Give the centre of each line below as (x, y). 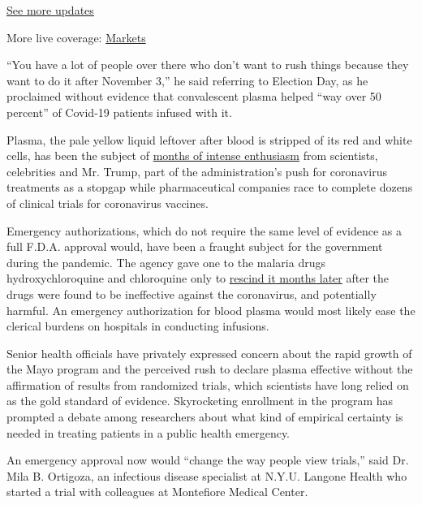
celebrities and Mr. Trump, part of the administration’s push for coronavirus (197, 171)
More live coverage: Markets (76, 37)
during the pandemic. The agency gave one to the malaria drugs (166, 262)
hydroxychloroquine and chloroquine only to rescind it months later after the (198, 278)
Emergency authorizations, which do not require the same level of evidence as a (205, 230)
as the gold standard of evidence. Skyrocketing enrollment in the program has (200, 401)
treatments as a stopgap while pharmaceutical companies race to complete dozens (210, 187)
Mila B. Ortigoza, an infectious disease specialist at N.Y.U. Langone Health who (207, 475)
